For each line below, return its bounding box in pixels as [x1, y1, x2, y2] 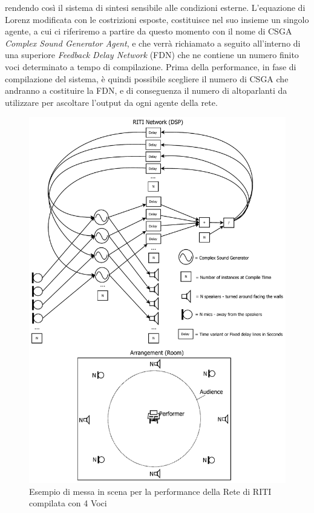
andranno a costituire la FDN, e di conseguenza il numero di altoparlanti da [5, 84, 287, 97]
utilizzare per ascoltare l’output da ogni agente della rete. [5, 96, 218, 108]
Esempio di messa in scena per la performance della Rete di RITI [29, 485, 272, 497]
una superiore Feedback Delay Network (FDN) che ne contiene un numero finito [5, 48, 299, 61]
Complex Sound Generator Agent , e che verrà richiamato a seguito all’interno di [5, 36, 301, 49]
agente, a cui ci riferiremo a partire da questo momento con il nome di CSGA [5, 25, 292, 38]
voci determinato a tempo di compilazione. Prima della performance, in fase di [5, 60, 296, 73]
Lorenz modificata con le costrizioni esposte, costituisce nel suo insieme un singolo [5, 13, 309, 25]
